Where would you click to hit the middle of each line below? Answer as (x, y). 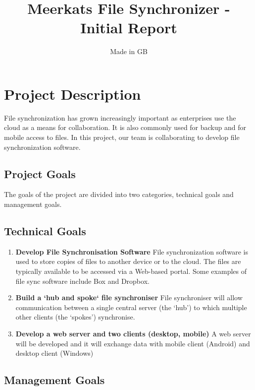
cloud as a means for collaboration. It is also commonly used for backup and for (125, 127)
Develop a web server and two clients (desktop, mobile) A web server (133, 333)
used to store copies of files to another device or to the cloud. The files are (128, 261)
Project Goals (40, 173)
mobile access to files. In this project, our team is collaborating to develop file (122, 137)
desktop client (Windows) (54, 353)
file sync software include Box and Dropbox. (82, 281)
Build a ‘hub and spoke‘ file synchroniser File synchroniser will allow (129, 297)
